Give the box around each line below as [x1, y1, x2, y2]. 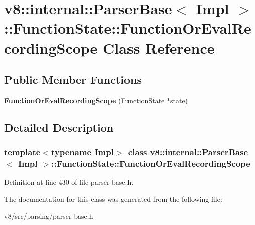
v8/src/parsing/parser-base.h [4, 210, 93, 221]
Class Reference [103, 37, 215, 58]
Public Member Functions [4, 72, 142, 87]
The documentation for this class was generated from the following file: [4, 194, 222, 204]
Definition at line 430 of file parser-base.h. [4, 177, 134, 187]
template [4, 146, 41, 158]
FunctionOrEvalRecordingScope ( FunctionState [4, 95, 165, 105]
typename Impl [51, 146, 114, 158]
